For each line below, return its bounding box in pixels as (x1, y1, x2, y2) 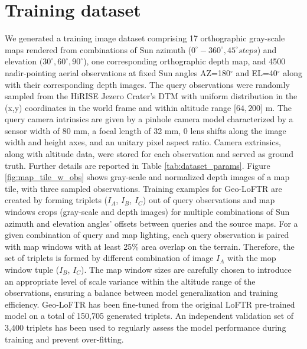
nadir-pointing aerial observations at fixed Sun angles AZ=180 (5, 66, 230, 79)
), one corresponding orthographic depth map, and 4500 (83, 55, 286, 67)
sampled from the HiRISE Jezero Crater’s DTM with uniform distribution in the (5, 90, 298, 102)
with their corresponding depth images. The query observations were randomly (5, 78, 290, 90)
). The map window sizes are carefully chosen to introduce (81, 263, 292, 275)
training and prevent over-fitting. (5, 332, 124, 345)
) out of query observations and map (142, 194, 275, 206)
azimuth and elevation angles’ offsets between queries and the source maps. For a (5, 217, 298, 229)
